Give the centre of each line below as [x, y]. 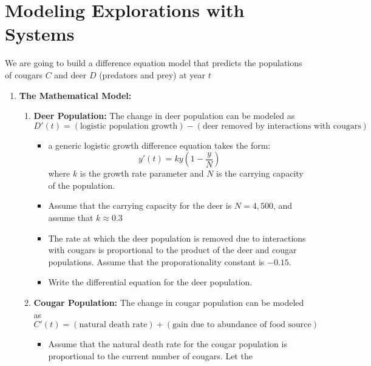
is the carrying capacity [260, 173]
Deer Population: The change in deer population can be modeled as [164, 116]
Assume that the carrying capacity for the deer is [140, 205]
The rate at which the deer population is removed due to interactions [177, 238]
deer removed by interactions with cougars [282, 126]
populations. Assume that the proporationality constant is [156, 261]
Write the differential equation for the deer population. [150, 282]
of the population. [82, 185]
